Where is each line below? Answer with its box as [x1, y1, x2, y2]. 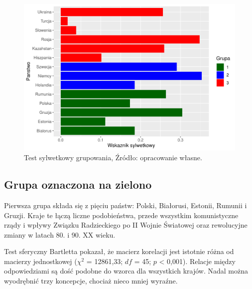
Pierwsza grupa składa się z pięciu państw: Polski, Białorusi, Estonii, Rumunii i [4, 200, 247, 210]
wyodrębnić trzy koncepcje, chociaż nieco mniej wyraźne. [4, 276, 178, 286]
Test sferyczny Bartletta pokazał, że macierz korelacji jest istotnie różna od [4, 246, 234, 257]
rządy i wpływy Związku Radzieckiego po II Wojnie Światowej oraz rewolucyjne [4, 220, 248, 230]
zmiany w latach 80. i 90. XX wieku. [4, 229, 116, 240]
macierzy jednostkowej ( [4, 256, 77, 266]
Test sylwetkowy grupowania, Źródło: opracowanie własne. [24, 152, 202, 163]
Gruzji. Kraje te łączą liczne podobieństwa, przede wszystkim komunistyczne [4, 210, 239, 220]
